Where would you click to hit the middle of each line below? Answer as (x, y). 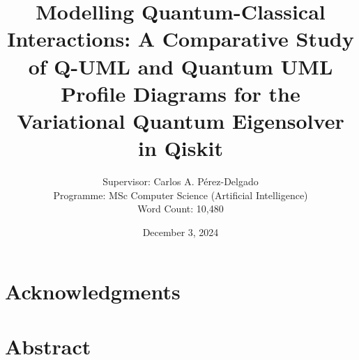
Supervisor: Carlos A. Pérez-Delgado (181, 181)
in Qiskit (181, 148)
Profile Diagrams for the (181, 93)
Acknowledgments (93, 291)
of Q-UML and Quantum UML (181, 66)
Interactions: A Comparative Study (181, 39)
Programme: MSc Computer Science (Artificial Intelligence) (181, 195)
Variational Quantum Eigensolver (181, 120)
